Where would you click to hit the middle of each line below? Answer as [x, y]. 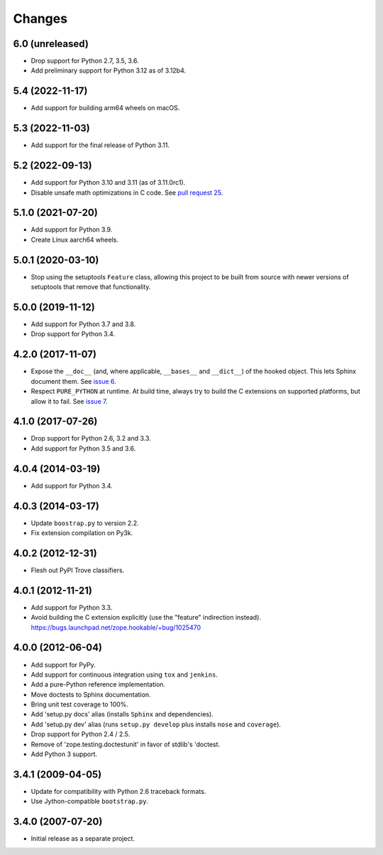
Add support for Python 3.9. [72, 230]
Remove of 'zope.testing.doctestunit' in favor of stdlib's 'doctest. [126, 744]
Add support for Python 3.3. [72, 607]
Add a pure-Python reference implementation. [98, 684]
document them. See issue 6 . [73, 381]
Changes [40, 18]
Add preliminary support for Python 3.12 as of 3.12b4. [109, 70]
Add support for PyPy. [63, 665]
